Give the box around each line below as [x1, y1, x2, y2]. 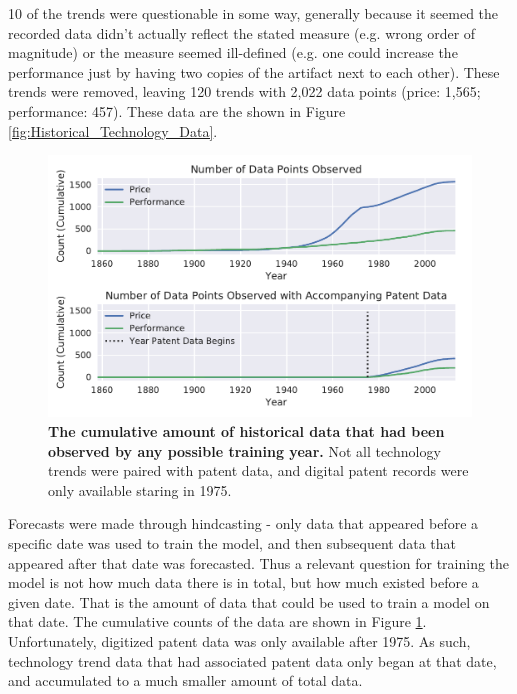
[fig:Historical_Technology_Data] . [8, 120, 218, 141]
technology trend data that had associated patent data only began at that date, [8, 650, 497, 671]
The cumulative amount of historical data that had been [48, 421, 445, 442]
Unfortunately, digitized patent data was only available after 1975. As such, [8, 630, 471, 651]
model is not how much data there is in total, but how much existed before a [8, 572, 479, 593]
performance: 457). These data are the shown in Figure [8, 100, 346, 121]
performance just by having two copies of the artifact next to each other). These [8, 61, 500, 82]
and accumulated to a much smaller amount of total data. [8, 670, 363, 691]
